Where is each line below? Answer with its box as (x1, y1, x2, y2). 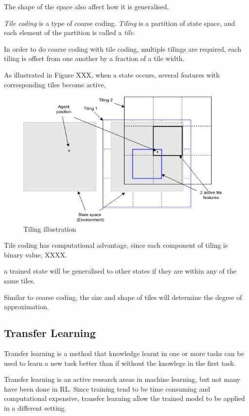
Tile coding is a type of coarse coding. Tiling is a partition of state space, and (4, 18, 235, 28)
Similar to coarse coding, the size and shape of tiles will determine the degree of (4, 292, 242, 302)
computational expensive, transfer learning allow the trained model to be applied (4, 393, 245, 403)
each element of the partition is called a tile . (4, 27, 135, 38)
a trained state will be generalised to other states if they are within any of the (4, 266, 237, 276)
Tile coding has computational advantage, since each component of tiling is (4, 240, 228, 250)
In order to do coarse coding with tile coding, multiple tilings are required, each (4, 43, 242, 54)
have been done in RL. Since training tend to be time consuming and (4, 383, 211, 394)
